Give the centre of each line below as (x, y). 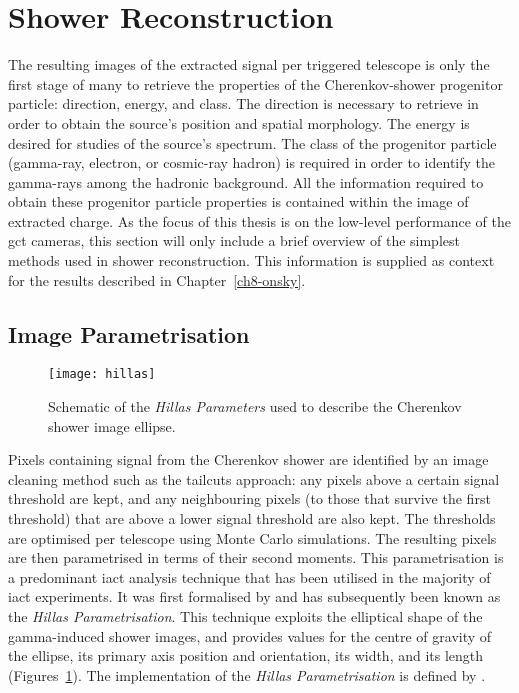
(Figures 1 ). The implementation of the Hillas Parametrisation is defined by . (247, 674)
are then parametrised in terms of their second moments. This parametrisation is (256, 557)
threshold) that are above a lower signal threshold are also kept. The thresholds (252, 518)
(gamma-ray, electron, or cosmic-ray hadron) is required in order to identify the (252, 162)
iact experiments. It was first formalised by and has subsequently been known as (254, 596)
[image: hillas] (102, 374)
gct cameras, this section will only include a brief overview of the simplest (234, 240)
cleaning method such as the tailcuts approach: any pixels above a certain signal (254, 478)
